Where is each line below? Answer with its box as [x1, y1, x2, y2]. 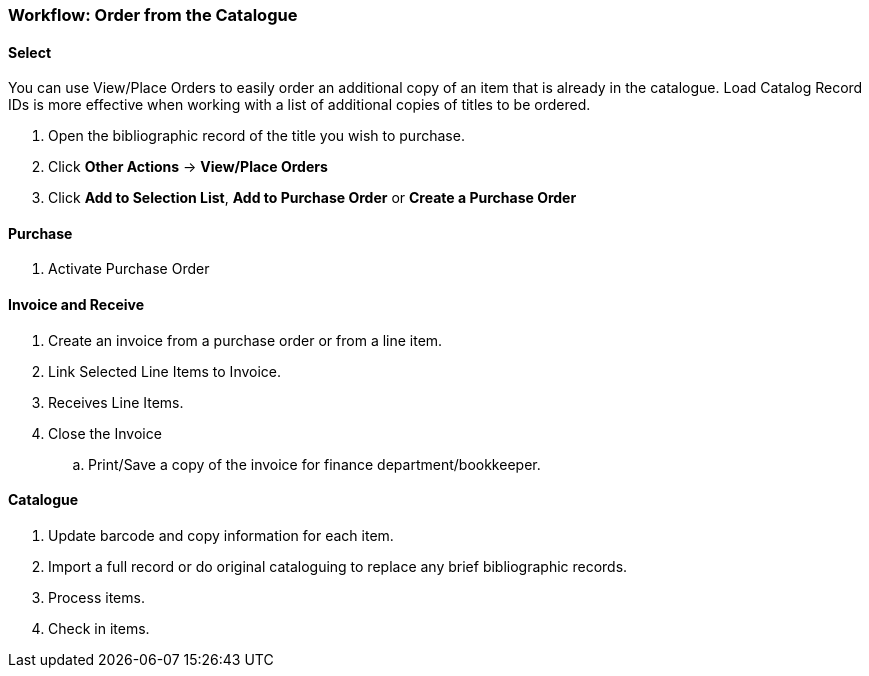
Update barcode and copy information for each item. [48, 526, 394, 544]
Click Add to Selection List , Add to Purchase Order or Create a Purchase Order [48, 189, 577, 207]
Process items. [48, 588, 145, 606]
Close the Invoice [48, 424, 162, 442]
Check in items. [48, 619, 150, 637]
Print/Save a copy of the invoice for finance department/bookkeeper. [88, 455, 541, 473]
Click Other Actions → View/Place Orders [48, 158, 328, 176]
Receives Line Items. [48, 393, 184, 411]
